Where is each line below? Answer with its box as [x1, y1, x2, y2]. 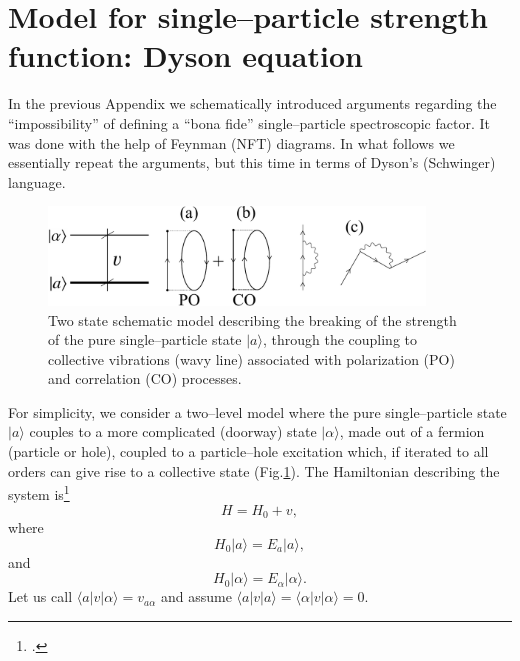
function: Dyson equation [8, 35, 363, 76]
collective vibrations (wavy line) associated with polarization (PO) [48, 348, 455, 369]
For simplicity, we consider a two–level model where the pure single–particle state [8, 401, 507, 422]
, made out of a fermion [339, 421, 485, 442]
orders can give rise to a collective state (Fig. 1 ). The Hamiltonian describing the [8, 460, 500, 481]
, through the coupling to [262, 329, 418, 350]
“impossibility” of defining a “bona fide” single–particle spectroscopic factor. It [8, 112, 490, 133]
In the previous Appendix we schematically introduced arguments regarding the [8, 93, 497, 114]
